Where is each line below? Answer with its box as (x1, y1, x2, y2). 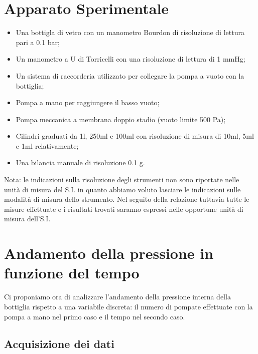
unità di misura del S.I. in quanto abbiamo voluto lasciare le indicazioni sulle (4, 184, 241, 194)
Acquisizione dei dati (4, 335, 114, 351)
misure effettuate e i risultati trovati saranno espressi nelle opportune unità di (4, 203, 243, 214)
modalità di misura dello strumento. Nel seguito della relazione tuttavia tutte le (4, 194, 249, 204)
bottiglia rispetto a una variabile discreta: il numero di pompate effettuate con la (4, 301, 253, 311)
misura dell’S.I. (4, 213, 51, 224)
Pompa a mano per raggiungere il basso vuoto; (16, 97, 160, 108)
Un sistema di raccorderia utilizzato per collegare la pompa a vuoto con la (16, 70, 244, 81)
